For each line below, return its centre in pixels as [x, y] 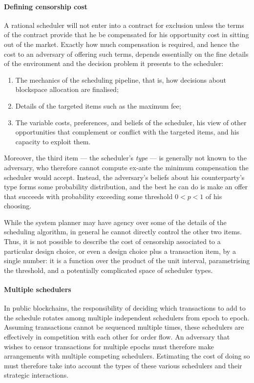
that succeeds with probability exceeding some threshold [88, 196]
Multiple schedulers [38, 289]
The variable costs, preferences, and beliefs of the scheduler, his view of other [131, 122]
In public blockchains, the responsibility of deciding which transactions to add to [125, 308]
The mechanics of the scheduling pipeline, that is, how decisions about [121, 79]
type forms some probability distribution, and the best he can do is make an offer [126, 187]
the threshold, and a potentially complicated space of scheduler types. [108, 270]
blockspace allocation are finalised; [67, 89]
